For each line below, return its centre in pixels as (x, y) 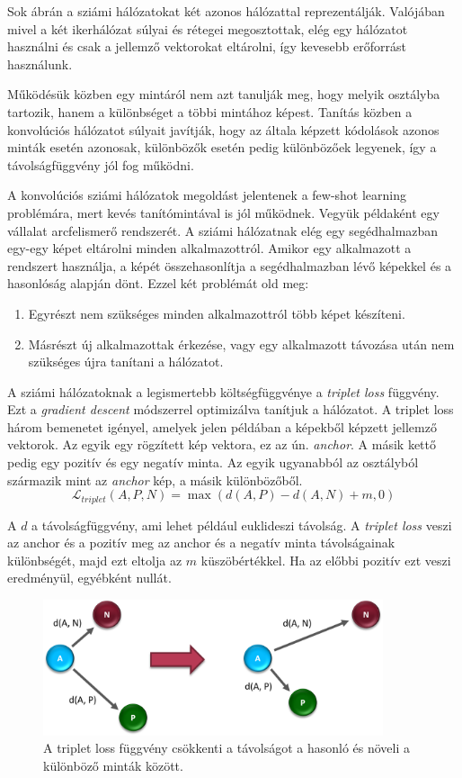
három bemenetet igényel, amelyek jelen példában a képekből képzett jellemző (222, 426)
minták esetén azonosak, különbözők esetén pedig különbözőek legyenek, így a (222, 147)
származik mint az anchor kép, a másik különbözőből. (155, 479)
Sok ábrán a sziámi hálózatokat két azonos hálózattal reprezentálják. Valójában (226, 11)
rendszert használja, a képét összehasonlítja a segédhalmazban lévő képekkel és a (230, 265)
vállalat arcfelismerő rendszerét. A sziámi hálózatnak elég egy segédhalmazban (223, 230)
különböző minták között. (113, 765)
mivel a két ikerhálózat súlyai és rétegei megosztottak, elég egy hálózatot (208, 28)
